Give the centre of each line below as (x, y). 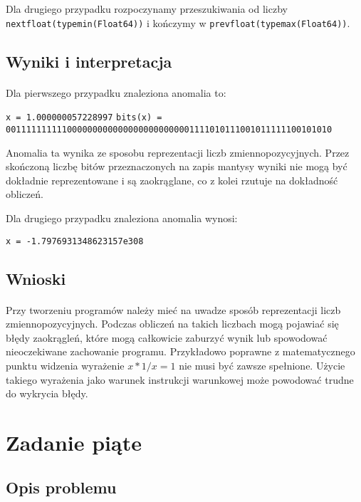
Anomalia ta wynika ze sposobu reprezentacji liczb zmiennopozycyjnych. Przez (178, 152)
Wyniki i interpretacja (89, 61)
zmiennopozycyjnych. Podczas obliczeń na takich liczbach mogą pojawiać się (172, 324)
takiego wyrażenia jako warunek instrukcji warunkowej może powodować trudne (180, 379)
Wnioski (36, 278)
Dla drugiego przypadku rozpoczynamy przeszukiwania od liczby (147, 9)
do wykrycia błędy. (47, 393)
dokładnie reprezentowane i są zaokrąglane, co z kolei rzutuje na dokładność (172, 180)
